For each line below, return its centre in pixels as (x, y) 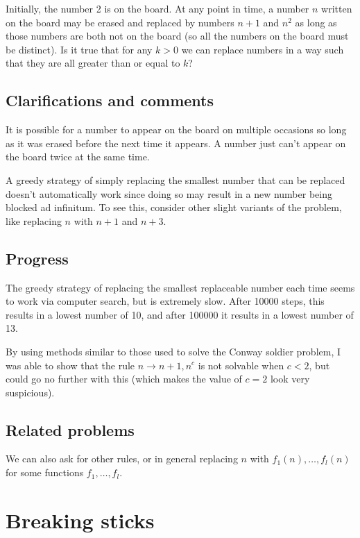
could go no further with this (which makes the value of (124, 379)
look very (290, 379)
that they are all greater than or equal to (93, 63)
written (337, 8)
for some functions (45, 472)
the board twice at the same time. (78, 157)
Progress (37, 258)
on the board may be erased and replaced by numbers (120, 22)
